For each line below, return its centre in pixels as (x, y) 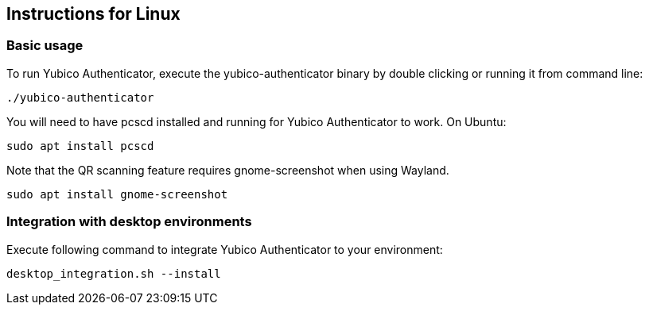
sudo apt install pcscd (80, 146)
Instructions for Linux (93, 14)
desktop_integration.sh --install (114, 273)
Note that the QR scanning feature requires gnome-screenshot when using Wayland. (228, 170)
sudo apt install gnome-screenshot (117, 194)
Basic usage (45, 46)
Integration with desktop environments (129, 222)
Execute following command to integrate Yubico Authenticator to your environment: (225, 249)
